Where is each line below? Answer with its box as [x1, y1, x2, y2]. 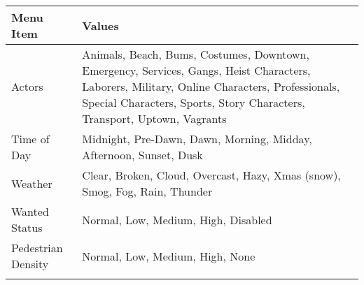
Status [11, 219, 43, 235]
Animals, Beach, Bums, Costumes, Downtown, [82, 46, 309, 62]
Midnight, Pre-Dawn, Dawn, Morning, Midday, [82, 131, 312, 147]
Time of [11, 131, 50, 147]
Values [82, 17, 119, 34]
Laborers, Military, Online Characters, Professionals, [82, 78, 340, 94]
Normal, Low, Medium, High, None [82, 247, 255, 264]
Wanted [11, 203, 49, 219]
